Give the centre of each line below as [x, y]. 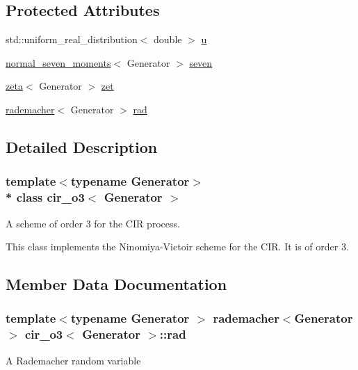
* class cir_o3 [45, 197]
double [168, 39]
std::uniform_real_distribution [72, 39]
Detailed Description [82, 146]
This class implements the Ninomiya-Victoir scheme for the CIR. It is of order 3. [177, 247]
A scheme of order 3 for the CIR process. [93, 223]
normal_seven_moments [58, 62]
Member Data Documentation [116, 284]
